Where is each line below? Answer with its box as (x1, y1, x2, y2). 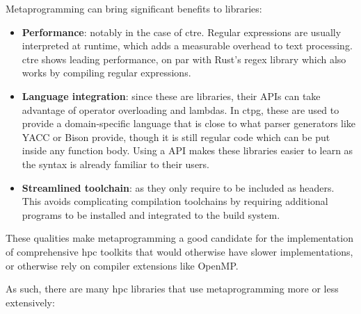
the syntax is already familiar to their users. (22, 156, 209, 171)
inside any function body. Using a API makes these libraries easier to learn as (22, 143, 353, 158)
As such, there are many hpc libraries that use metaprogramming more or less (6, 281, 339, 296)
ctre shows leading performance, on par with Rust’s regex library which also (22, 51, 346, 66)
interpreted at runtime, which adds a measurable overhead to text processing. (22, 38, 353, 53)
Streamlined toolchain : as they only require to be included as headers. (22, 180, 335, 195)
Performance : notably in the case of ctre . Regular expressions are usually (22, 24, 342, 39)
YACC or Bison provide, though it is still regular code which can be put (22, 129, 330, 144)
